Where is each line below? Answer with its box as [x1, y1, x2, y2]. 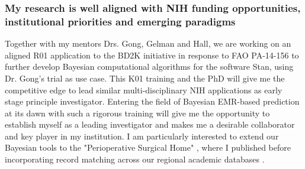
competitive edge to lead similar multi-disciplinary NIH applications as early [5, 83, 282, 96]
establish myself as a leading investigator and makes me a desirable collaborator [5, 118, 295, 131]
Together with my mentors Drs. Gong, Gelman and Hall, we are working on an [5, 37, 291, 50]
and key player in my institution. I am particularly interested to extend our [5, 129, 279, 142]
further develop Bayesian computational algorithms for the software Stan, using [5, 60, 294, 73]
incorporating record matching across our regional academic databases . [5, 153, 265, 165]
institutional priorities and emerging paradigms [5, 14, 236, 28]
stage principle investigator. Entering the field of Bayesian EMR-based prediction [5, 95, 300, 108]
